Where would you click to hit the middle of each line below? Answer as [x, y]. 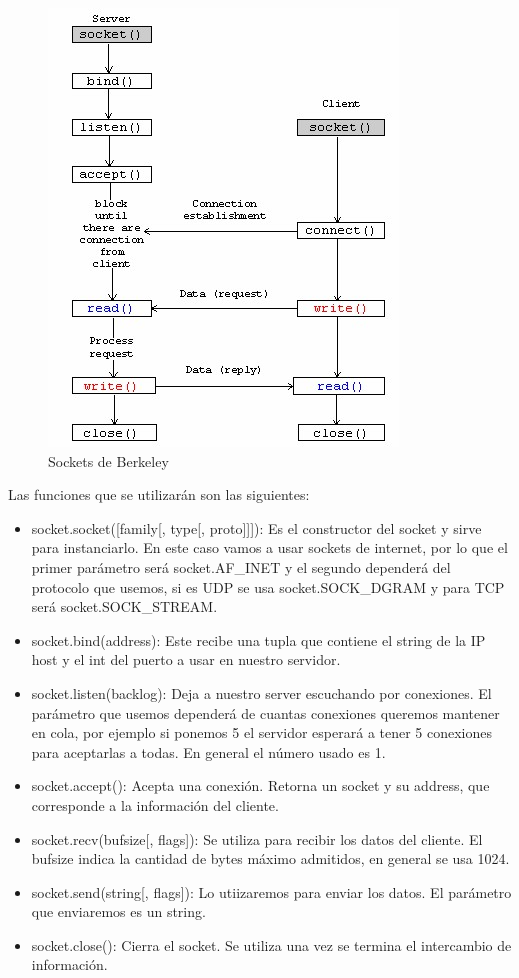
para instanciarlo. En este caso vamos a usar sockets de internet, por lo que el [269, 547]
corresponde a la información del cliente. [155, 804]
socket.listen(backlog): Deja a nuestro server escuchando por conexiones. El [261, 692]
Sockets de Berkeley [108, 460]
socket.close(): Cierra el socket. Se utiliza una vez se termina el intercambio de [271, 944]
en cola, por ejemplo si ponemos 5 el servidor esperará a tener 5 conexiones [262, 732]
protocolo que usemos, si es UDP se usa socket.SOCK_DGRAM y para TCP [268, 586]
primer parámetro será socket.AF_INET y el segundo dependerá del [241, 566]
